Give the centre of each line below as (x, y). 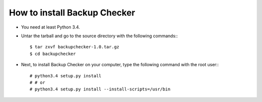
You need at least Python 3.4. (50, 27)
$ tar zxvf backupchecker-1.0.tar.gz (75, 47)
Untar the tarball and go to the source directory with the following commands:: (99, 36)
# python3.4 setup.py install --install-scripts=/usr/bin (100, 89)
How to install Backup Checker (72, 13)
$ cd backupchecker (53, 54)
